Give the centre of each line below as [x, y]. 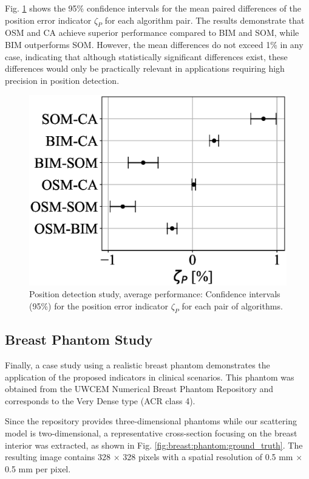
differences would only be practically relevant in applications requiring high [145, 68]
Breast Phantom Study [79, 339]
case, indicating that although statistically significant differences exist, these [146, 56]
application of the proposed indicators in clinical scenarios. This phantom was [150, 377]
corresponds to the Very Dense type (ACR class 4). [100, 400]
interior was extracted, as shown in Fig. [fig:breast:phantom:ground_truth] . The [154, 445]
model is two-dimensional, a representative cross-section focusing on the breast [151, 432]
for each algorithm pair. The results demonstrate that [205, 20]
